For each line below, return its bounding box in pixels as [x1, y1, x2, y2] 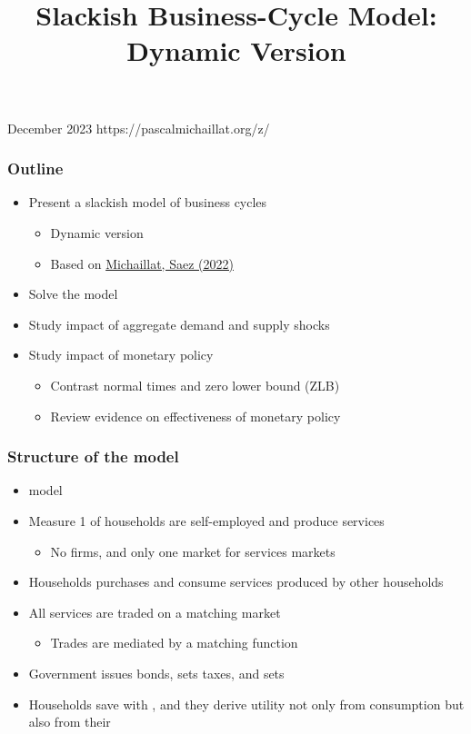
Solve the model [28, 284, 118, 303]
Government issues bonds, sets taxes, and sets [28, 663, 285, 682]
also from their [28, 712, 111, 731]
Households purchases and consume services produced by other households [28, 572, 444, 591]
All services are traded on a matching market [28, 602, 281, 621]
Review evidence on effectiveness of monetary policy [50, 406, 341, 425]
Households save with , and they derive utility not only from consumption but [28, 694, 465, 713]
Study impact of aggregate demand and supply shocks [28, 314, 330, 333]
